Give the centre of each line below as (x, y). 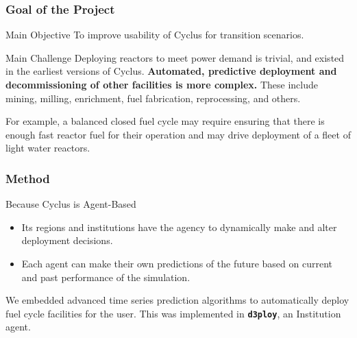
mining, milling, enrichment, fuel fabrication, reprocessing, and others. (153, 98)
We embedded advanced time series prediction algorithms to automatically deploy (177, 300)
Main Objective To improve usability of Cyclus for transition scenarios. (155, 35)
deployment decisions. (67, 240)
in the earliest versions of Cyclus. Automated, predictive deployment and (171, 71)
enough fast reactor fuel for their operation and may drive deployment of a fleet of (178, 134)
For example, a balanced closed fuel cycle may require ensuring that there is (165, 121)
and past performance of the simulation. (106, 277)
